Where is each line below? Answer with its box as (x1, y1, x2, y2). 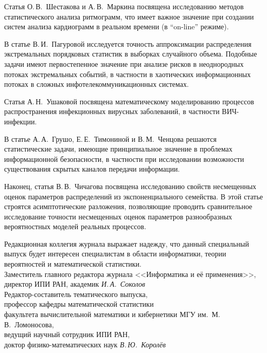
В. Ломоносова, (4, 319, 54, 329)
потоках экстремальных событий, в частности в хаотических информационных (4, 68, 251, 79)
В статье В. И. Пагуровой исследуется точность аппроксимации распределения (4, 38, 252, 49)
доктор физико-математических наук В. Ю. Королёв (4, 339, 166, 349)
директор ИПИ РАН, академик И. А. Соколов (4, 278, 146, 289)
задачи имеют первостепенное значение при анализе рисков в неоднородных (4, 58, 244, 69)
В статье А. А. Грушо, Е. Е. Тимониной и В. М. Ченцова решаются (4, 133, 217, 144)
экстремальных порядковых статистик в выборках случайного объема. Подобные (4, 48, 257, 59)
